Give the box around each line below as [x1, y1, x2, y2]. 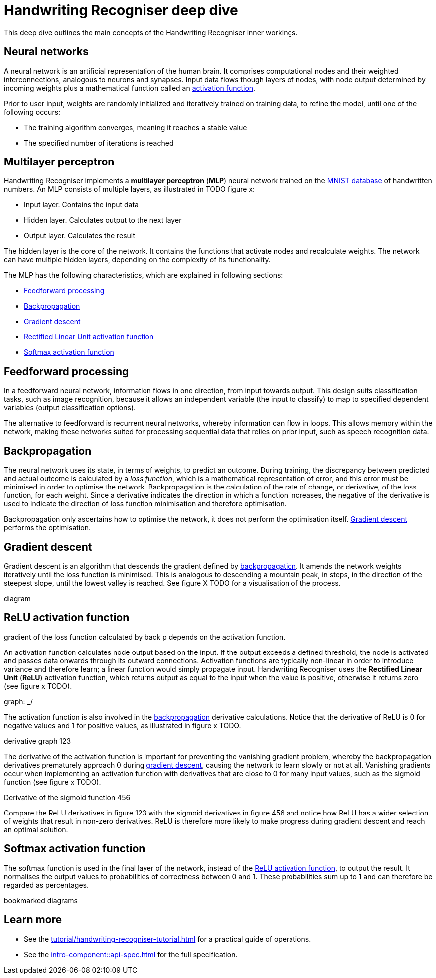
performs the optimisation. [4, 523, 91, 532]
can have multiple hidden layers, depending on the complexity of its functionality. [4, 255, 271, 264]
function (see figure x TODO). [4, 777, 101, 786]
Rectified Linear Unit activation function [24, 332, 154, 341]
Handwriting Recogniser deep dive [4, 2, 238, 19]
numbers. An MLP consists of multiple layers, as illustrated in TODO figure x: [4, 185, 255, 194]
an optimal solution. [4, 825, 68, 834]
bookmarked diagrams [4, 896, 78, 905]
